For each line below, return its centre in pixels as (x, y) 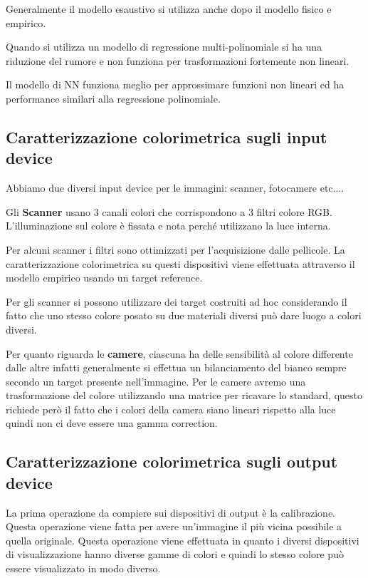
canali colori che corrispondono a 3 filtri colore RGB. (217, 211)
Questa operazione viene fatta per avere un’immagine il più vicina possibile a (174, 526)
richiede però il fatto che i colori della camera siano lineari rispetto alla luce (171, 409)
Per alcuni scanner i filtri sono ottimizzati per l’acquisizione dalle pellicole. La (175, 249)
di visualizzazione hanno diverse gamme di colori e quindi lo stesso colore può (175, 554)
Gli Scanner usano (48, 211)
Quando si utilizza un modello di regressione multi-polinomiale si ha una (164, 47)
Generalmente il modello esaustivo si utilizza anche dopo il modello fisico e (169, 9)
